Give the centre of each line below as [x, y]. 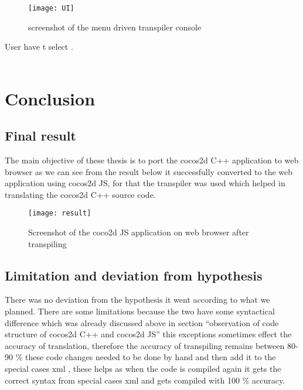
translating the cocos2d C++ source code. [80, 194]
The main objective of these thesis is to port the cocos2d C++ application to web [152, 160]
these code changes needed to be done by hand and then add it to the [150, 357]
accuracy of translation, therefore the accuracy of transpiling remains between [145, 345]
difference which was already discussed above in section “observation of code [142, 322]
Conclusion [50, 98]
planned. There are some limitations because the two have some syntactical [140, 311]
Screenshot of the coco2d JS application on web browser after [139, 232]
